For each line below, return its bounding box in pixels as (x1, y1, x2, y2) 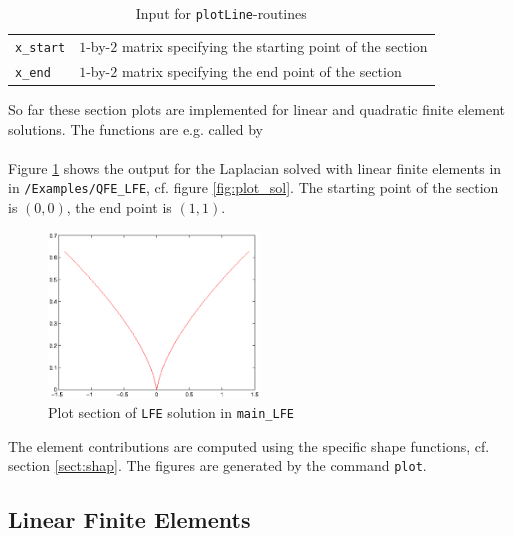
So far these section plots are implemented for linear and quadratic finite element (8, 98, 506, 119)
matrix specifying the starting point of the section (121, 35, 428, 56)
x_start (15, 40, 66, 55)
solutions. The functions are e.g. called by (8, 118, 263, 139)
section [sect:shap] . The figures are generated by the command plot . (8, 455, 427, 476)
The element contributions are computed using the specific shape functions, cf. (8, 435, 490, 456)
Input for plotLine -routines (135, 3, 307, 23)
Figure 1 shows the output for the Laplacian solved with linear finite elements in (8, 157, 502, 178)
